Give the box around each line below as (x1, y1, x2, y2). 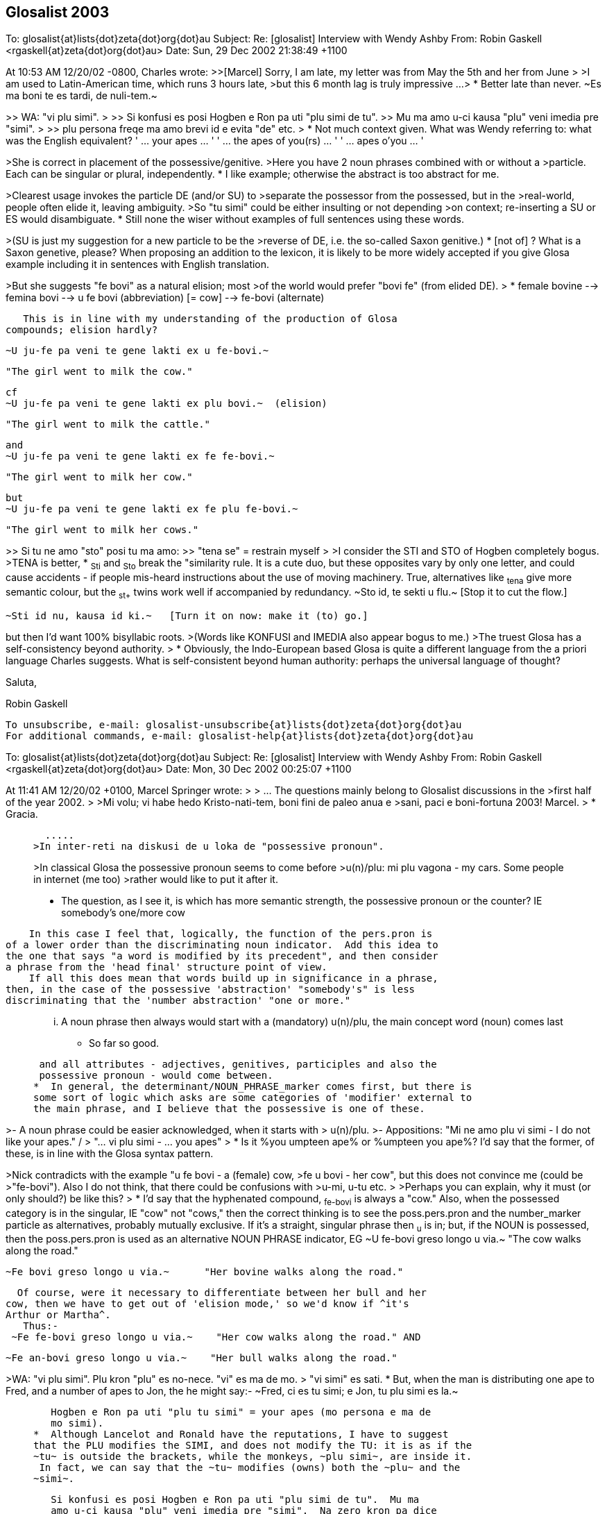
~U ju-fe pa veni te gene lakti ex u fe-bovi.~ (6, 345, 269, 357)
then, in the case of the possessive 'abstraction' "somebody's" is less (6, 983, 416, 995)
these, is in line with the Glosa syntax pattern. (6, 1147, 214, 1159)
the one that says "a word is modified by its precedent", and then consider (6, 950, 438, 961)
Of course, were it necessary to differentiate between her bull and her (17, 1287, 427, 1299)
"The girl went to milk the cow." (6, 366, 193, 378)
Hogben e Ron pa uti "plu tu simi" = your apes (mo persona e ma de (51, 1406, 431, 1418)
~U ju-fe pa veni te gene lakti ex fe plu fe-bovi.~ (6, 503, 298, 515)
